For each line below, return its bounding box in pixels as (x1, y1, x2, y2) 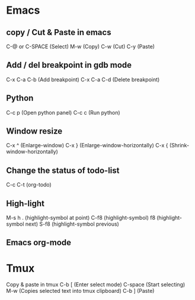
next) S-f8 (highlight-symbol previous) (25, 220, 120, 228)
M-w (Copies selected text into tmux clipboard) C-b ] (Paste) (6, 288, 155, 295)
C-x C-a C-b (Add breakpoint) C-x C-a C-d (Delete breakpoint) (6, 75, 160, 83)
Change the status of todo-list (6, 165, 120, 175)
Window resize (6, 126, 63, 137)
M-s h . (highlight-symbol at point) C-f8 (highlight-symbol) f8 (6, 214, 156, 222)
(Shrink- (169, 142, 190, 149)
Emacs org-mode (6, 238, 72, 248)
